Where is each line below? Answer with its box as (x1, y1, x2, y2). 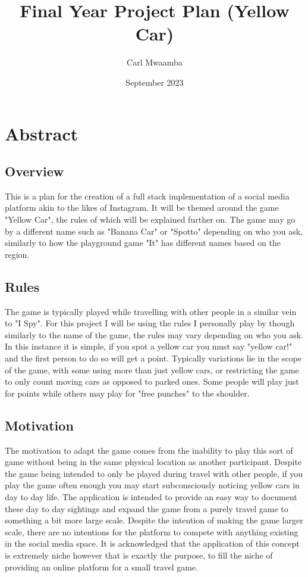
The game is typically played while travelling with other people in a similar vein (5, 305, 297, 317)
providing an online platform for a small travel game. (5, 560, 198, 573)
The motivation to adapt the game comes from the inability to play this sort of (5, 444, 293, 456)
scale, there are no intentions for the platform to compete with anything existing (5, 525, 298, 538)
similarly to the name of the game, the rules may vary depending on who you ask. (5, 328, 303, 341)
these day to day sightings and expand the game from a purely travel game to (5, 502, 288, 514)
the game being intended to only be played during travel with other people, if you (5, 467, 303, 479)
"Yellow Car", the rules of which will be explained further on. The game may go (5, 213, 296, 226)
